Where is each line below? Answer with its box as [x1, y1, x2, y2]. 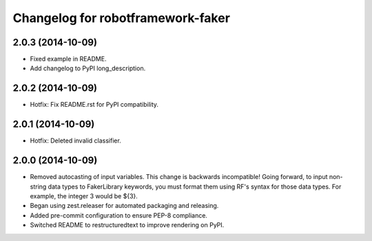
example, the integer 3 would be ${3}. [30, 191, 138, 200]
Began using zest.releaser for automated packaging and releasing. [30, 202, 219, 210]
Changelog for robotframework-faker [12, 10, 231, 25]
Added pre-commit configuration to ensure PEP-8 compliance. [30, 211, 208, 220]
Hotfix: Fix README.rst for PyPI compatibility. [30, 101, 158, 109]
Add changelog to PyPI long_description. [30, 64, 146, 72]
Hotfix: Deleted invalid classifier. [30, 136, 122, 145]
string [30, 182, 47, 191]
